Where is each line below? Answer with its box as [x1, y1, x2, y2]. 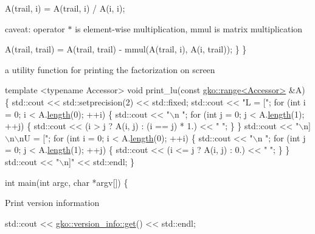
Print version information [5, 196, 100, 209]
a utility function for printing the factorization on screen [5, 63, 215, 76]
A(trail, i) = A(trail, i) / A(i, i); [5, 2, 125, 14]
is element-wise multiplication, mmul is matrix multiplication [75, 22, 303, 35]
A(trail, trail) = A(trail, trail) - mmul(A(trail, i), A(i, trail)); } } [5, 43, 247, 55]
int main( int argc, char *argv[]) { [5, 175, 128, 188]
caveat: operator [5, 22, 65, 35]
